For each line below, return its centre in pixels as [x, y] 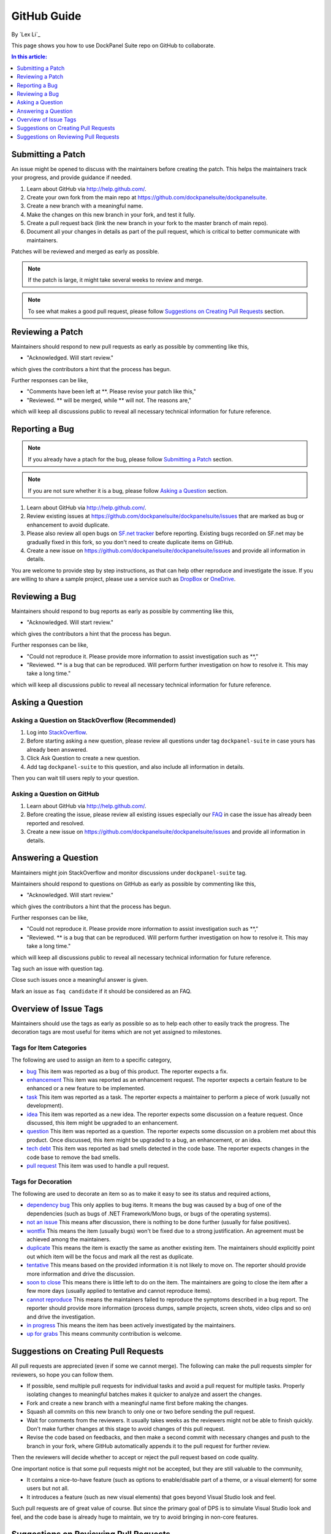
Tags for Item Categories [49, 1047]
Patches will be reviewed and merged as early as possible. [85, 252]
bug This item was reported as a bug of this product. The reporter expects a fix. [127, 1071]
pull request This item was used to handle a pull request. [98, 1165]
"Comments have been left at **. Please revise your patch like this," [111, 391]
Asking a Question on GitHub [55, 793]
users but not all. [48, 1489]
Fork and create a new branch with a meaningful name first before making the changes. [137, 1403]
